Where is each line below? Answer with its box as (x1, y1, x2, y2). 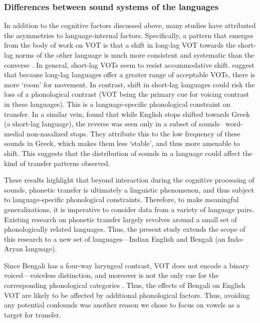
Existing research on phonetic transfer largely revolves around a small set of (4, 214, 237, 224)
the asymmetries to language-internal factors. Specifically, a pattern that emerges (4, 30, 253, 40)
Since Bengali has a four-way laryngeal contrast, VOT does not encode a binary (4, 260, 249, 270)
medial (4, 128, 25, 138)
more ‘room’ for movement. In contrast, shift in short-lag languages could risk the (4, 79, 255, 89)
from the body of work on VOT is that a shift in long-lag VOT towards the (4, 40, 236, 50)
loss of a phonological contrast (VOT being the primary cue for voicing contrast (4, 89, 249, 99)
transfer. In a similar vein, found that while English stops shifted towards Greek (4, 108, 250, 119)
